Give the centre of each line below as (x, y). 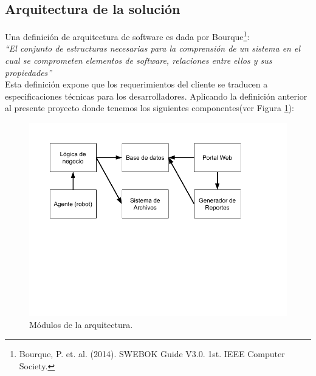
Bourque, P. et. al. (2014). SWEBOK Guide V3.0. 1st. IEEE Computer (152, 354)
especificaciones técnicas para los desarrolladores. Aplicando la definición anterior (156, 96)
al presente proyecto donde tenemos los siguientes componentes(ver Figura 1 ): (149, 108)
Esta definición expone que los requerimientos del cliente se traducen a (136, 84)
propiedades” (29, 72)
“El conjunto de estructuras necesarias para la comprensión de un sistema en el (153, 48)
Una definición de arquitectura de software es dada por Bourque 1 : (127, 36)
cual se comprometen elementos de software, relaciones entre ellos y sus (139, 60)
